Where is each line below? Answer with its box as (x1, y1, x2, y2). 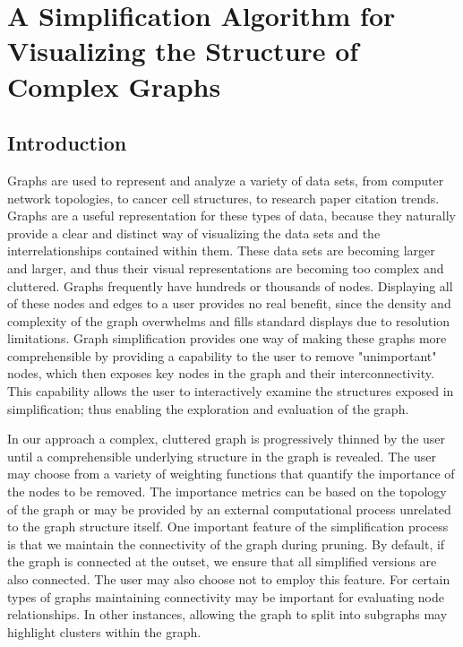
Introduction (7, 129, 127, 157)
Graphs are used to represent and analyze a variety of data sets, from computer (7, 170, 444, 189)
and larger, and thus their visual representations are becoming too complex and (7, 258, 444, 277)
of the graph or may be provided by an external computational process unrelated (7, 499, 451, 518)
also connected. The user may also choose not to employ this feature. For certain (7, 570, 450, 589)
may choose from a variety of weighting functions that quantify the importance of (7, 464, 455, 483)
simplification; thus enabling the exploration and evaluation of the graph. (7, 399, 409, 418)
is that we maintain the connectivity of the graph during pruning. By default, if (7, 534, 445, 553)
